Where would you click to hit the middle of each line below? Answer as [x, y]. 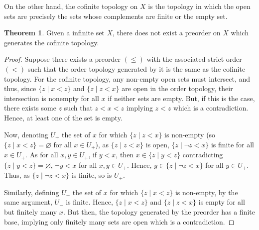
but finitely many [31, 211]
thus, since [20, 88]
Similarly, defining [32, 192]
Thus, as [17, 175]
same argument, [28, 202]
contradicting [203, 155]
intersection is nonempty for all [52, 98]
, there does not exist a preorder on [167, 33]
